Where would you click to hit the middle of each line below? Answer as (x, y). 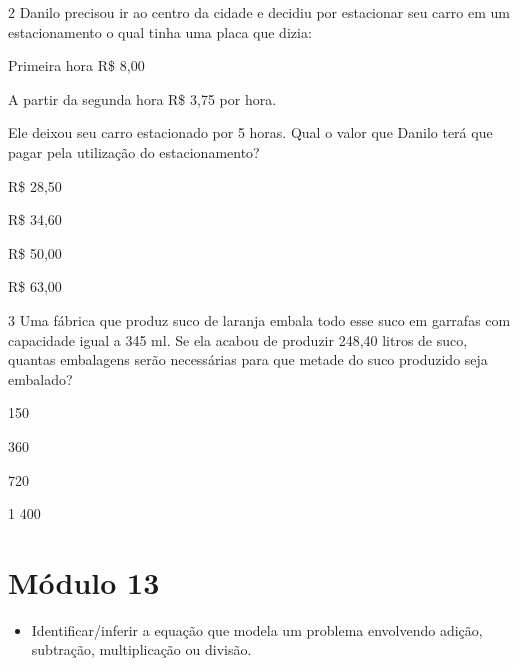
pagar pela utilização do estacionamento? (134, 151)
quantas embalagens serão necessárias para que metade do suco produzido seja (248, 359)
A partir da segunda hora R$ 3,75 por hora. (142, 98)
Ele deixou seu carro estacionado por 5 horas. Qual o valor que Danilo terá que (250, 132)
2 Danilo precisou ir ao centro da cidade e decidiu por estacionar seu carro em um (259, 12)
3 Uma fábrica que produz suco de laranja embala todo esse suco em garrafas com (259, 319)
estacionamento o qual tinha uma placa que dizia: (160, 31)
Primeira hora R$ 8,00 (76, 65)
